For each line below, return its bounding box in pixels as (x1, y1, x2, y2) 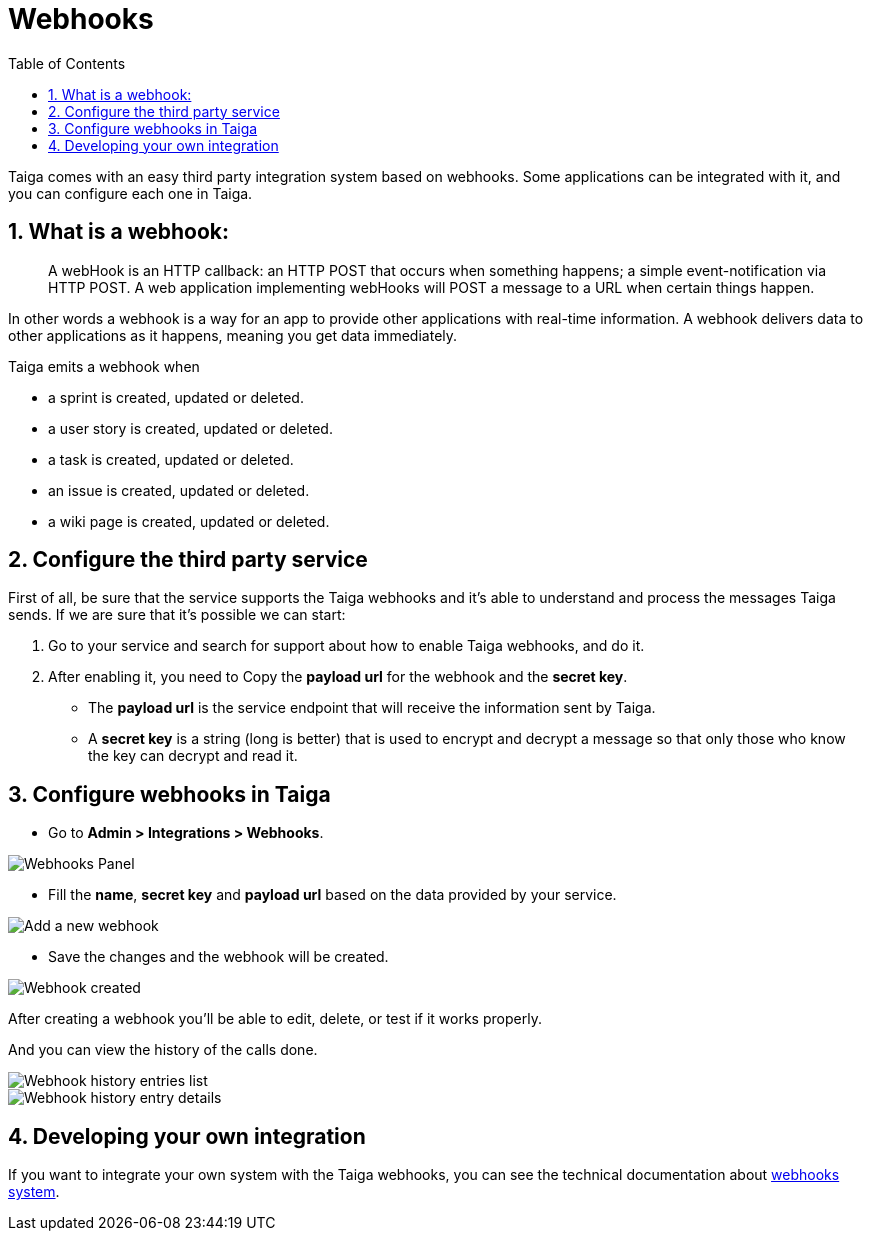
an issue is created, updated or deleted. (48, 481, 310, 499)
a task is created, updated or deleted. (48, 450, 294, 468)
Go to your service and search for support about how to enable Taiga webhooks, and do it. (48, 637, 645, 655)
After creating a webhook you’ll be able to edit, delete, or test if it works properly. (8, 1010, 542, 1028)
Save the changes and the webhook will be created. (48, 948, 389, 966)
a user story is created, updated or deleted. (48, 419, 333, 437)
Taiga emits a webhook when (8, 357, 200, 375)
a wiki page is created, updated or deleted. (48, 512, 330, 530)
